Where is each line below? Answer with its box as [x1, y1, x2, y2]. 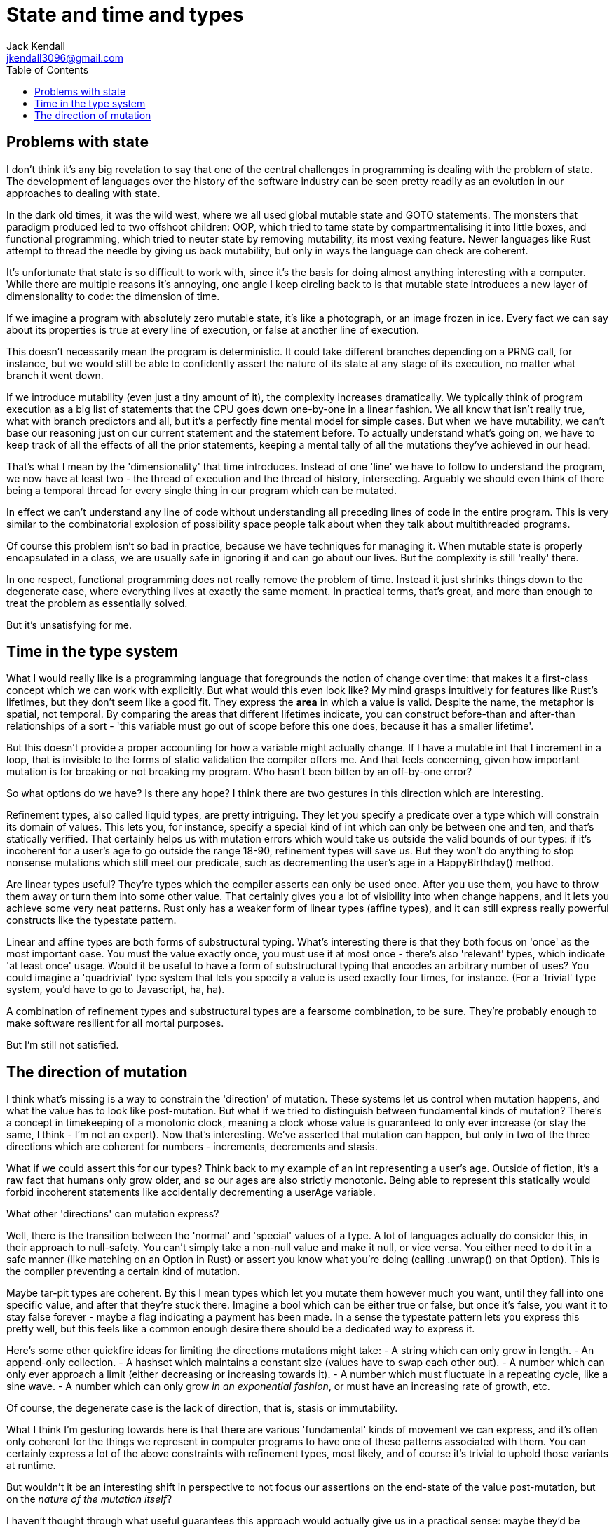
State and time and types [6, 3, 244, 27]
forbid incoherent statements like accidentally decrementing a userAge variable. [6, 1186, 376, 1199]
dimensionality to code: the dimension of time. [6, 289, 220, 302]
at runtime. [6, 1459, 56, 1472]
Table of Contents [6, 63, 89, 76]
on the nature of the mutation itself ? [6, 1493, 172, 1506]
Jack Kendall [6, 39, 65, 52]
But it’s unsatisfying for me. [6, 618, 132, 631]
